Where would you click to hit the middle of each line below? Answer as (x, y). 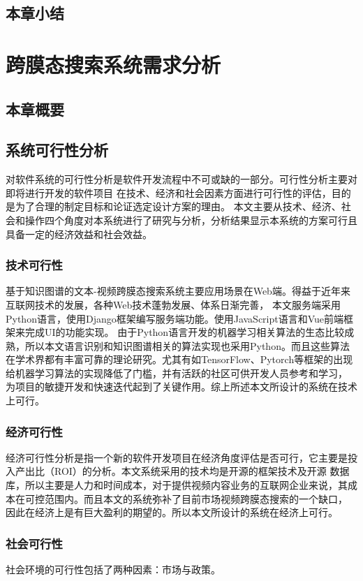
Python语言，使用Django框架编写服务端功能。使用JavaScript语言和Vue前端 (175, 318)
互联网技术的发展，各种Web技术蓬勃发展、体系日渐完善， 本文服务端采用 (173, 304)
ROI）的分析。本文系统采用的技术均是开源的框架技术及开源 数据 (202, 471)
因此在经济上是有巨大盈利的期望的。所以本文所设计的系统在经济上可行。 (172, 512)
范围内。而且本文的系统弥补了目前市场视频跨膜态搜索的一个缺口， (196, 498)
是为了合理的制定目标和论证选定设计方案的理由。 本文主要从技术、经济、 (173, 206)
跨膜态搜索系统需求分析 (113, 64)
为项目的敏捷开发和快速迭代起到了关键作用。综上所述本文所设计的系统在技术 (181, 387)
